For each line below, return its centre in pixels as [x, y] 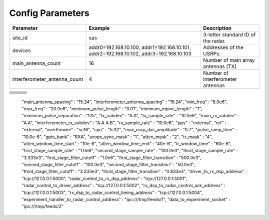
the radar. [214, 41]
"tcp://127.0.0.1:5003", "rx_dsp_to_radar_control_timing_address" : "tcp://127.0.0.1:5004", [112, 193]
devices [21, 50]
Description [217, 28]
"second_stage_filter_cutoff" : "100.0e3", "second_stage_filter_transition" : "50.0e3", [108, 165]
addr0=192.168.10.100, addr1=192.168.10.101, [140, 47]
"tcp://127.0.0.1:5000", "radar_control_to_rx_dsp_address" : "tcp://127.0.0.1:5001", [104, 178]
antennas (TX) [220, 66]
